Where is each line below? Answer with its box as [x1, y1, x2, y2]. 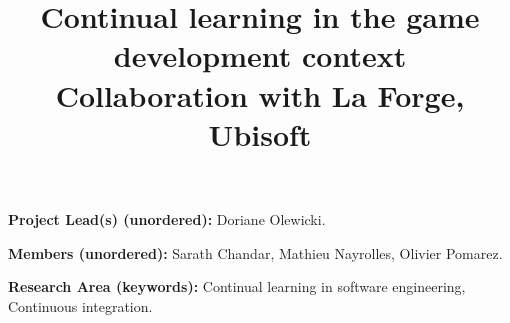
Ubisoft [208, 113, 312, 154]
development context [113, 35, 407, 76]
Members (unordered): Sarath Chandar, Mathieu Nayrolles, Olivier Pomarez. [8, 242, 503, 263]
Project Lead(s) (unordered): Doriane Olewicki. [8, 208, 326, 229]
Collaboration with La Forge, [55, 74, 465, 115]
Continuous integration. [8, 295, 153, 316]
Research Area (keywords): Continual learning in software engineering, [8, 276, 466, 297]
